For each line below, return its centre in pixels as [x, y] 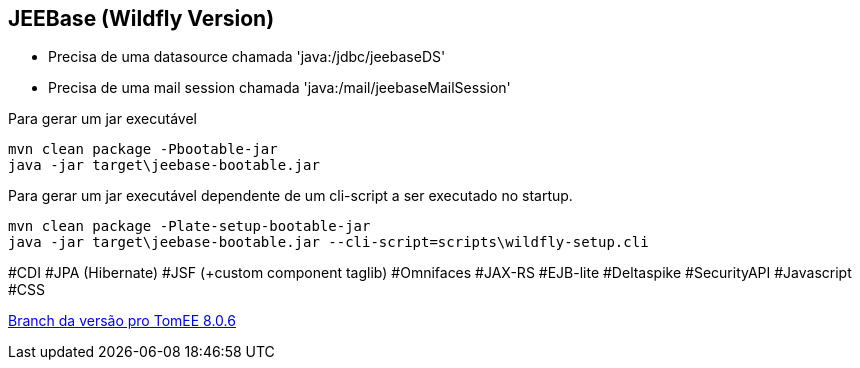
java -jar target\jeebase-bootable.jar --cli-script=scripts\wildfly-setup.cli [328, 242]
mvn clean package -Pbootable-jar [143, 149]
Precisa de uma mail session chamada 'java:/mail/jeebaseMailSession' [279, 88]
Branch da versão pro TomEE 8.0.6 [122, 321]
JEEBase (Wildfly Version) [141, 18]
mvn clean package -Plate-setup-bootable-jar [189, 226]
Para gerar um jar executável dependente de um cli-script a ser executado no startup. [290, 196]
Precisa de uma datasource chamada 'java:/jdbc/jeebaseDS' [247, 57]
